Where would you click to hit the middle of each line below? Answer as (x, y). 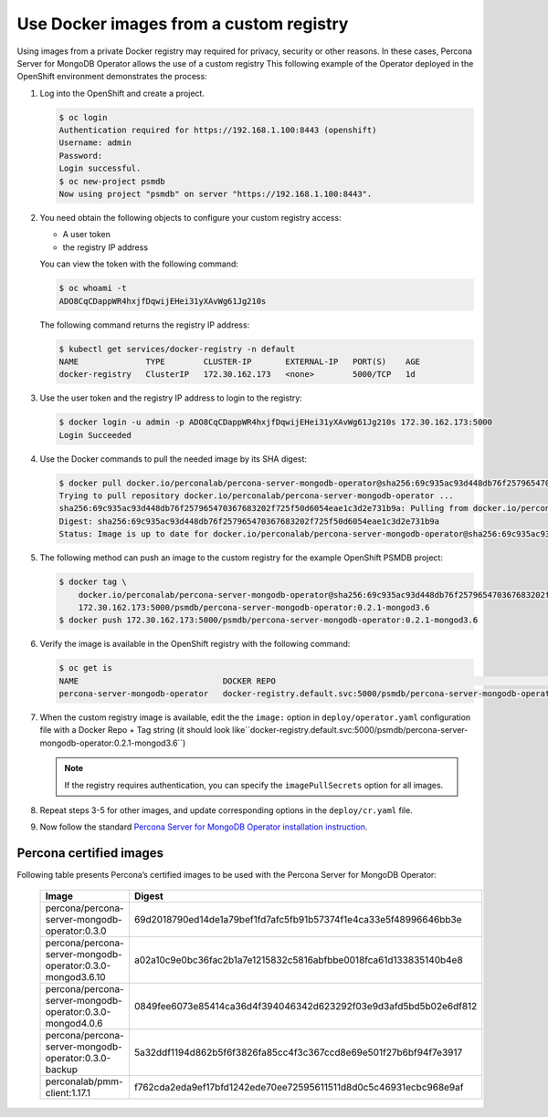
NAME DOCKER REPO (167, 681)
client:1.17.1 (68, 1092)
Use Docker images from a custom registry (183, 24)
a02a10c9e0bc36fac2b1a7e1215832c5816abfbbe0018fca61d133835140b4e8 (298, 960)
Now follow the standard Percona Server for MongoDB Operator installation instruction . (204, 827)
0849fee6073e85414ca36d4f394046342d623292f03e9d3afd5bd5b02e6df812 (306, 1006)
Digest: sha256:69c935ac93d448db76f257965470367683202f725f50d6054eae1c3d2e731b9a (249, 521)
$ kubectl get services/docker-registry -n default (177, 349)
